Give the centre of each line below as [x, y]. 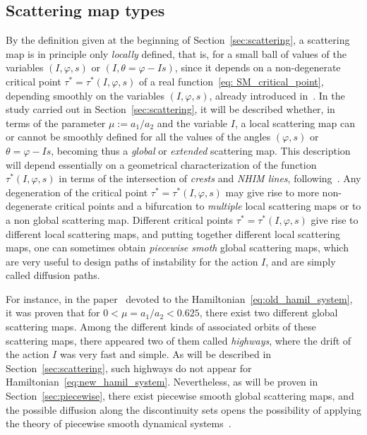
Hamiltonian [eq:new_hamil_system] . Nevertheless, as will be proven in [162, 382]
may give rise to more [272, 192]
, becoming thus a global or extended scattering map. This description [201, 150]
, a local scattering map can [295, 123]
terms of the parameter [56, 123]
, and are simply [301, 261]
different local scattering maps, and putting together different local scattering [173, 233]
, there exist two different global [269, 312]
